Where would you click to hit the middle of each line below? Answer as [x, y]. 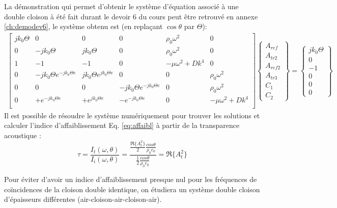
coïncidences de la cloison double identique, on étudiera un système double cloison [132, 189]
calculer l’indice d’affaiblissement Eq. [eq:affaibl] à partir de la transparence [122, 125]
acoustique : [23, 135]
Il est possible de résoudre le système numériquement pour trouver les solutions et [132, 115]
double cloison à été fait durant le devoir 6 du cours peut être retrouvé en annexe [131, 16]
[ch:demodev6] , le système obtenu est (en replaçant [83, 26]
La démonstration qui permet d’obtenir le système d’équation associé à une [121, 6]
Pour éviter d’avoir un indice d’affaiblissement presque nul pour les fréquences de [131, 179]
